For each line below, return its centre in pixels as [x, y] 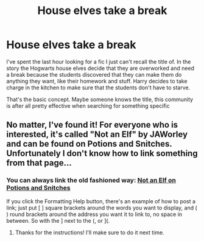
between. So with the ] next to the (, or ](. [58, 220]
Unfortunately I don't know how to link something [102, 154]
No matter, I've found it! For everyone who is [92, 125]
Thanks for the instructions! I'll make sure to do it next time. [90, 232]
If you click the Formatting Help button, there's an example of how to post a [101, 201]
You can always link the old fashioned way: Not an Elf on [91, 180]
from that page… [39, 163]
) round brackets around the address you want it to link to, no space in [94, 214]
